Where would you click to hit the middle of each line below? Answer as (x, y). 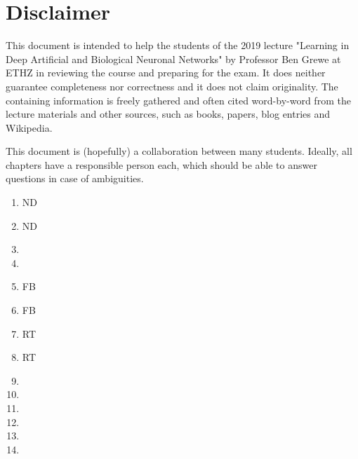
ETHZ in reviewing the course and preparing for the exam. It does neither (166, 73)
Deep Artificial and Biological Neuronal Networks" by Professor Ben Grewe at (173, 59)
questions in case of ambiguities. (75, 178)
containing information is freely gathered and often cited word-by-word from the (178, 100)
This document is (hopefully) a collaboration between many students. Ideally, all (179, 151)
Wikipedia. (29, 127)
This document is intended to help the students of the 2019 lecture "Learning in (178, 45)
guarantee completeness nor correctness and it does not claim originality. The (172, 86)
